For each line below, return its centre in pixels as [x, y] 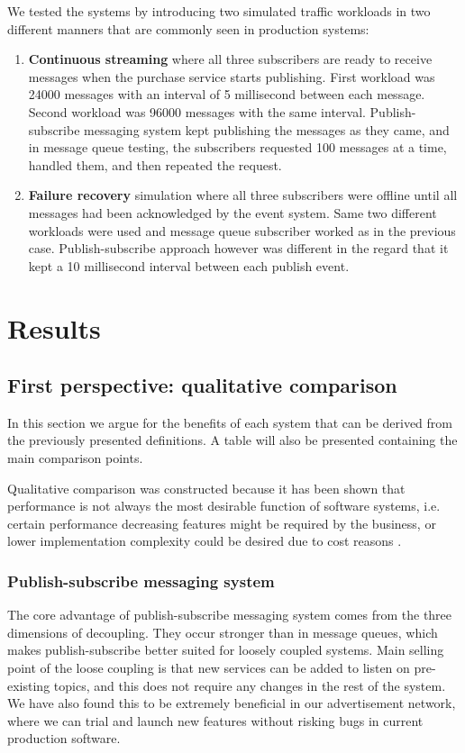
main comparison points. [75, 458]
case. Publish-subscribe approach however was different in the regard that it [238, 248]
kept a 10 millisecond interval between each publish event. [189, 265]
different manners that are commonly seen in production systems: [188, 28]
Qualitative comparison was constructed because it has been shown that [206, 488]
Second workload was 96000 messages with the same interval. [197, 111]
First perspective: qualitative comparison [202, 385]
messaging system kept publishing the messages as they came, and [267, 129]
